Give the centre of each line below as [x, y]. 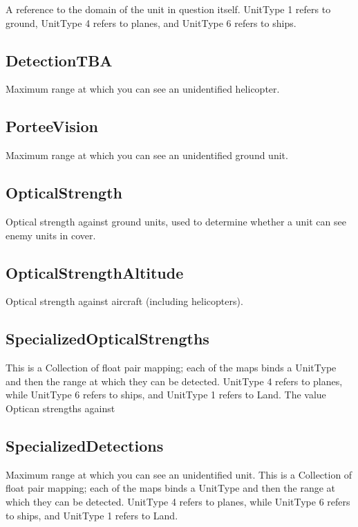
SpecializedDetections [85, 445]
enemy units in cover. [51, 235]
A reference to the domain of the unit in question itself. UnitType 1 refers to [168, 9]
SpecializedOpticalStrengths [107, 339]
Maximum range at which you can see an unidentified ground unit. [147, 155]
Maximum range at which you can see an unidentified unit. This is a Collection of [179, 474]
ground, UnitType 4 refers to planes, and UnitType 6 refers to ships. [151, 22]
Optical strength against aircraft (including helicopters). [124, 301]
